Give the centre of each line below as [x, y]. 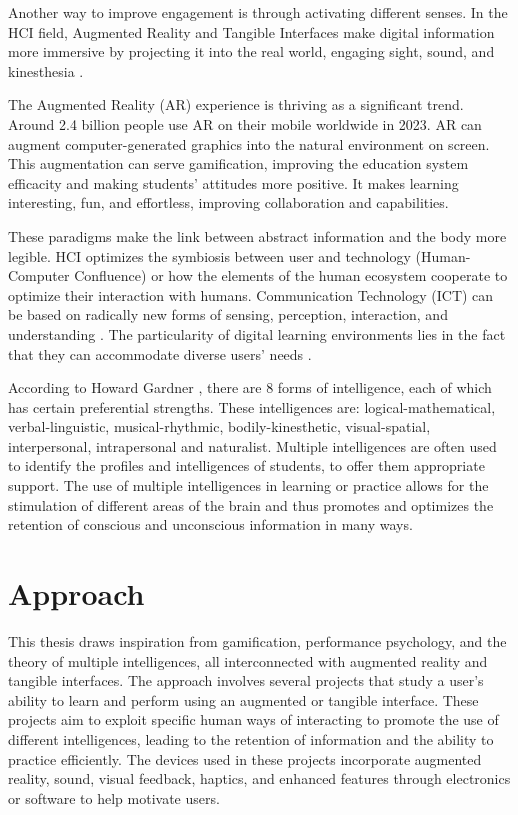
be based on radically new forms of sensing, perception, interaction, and [228, 314]
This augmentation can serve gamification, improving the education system [238, 163]
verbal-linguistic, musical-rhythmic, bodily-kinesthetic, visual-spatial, [219, 426]
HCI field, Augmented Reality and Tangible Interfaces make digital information [251, 31]
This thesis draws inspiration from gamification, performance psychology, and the [257, 640]
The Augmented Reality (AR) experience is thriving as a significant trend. [236, 104]
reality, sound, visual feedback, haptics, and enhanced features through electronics [259, 778]
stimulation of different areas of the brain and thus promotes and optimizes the [251, 504]
